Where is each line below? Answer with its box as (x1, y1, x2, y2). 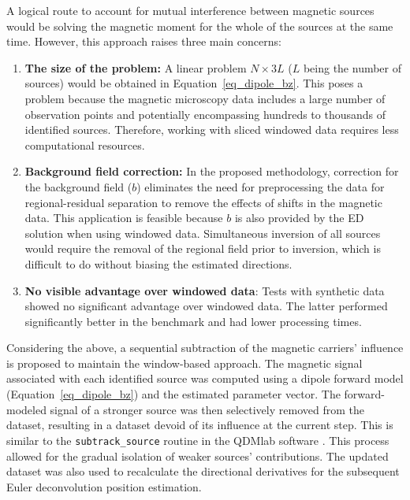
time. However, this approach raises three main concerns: (6, 33, 281, 50)
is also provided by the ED (234, 209, 364, 226)
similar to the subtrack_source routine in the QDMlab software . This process (6, 431, 389, 448)
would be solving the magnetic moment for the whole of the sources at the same (6, 17, 393, 34)
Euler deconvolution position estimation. (6, 478, 202, 494)
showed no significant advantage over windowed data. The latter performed (24, 298, 388, 314)
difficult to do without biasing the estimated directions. (24, 255, 293, 272)
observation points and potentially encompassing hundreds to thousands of (24, 106, 386, 122)
